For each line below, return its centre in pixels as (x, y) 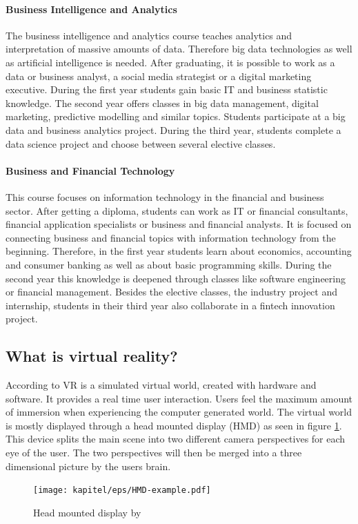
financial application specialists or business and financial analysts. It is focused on (179, 224)
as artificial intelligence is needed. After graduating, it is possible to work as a (170, 62)
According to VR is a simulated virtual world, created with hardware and (161, 385)
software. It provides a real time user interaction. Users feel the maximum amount (179, 398)
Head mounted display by (87, 512)
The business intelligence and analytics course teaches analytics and (149, 35)
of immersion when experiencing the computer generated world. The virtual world (179, 412)
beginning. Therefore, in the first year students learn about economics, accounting (179, 251)
